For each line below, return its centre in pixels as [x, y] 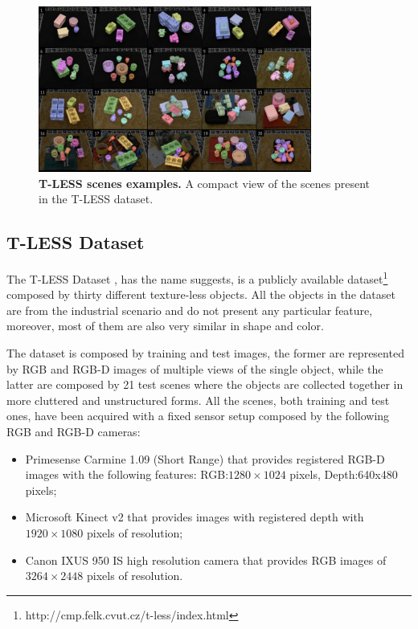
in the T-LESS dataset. [96, 199]
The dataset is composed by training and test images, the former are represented [205, 353]
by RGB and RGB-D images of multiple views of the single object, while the [195, 368]
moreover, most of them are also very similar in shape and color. [165, 326]
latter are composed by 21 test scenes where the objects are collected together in [205, 384]
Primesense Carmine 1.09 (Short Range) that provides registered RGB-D [205, 458]
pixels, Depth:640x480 [344, 474]
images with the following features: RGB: [127, 474]
